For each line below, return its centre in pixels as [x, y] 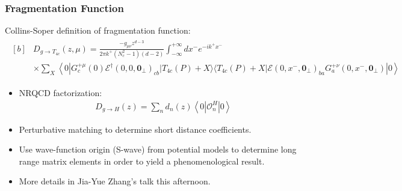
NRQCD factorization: [60, 93]
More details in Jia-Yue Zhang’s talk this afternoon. [115, 181]
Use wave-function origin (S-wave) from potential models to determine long [158, 149]
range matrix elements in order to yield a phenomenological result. [142, 161]
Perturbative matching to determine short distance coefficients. [135, 129]
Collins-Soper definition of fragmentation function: [98, 30]
